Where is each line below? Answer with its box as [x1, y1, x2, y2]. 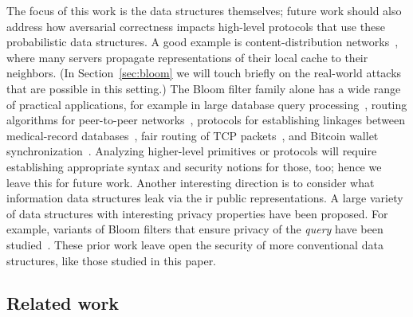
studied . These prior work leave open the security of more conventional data [6, 236, 383, 252]
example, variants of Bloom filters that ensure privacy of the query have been [6, 221, 383, 237]
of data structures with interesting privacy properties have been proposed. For [6, 205, 388, 221]
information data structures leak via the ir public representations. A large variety [6, 190, 403, 206]
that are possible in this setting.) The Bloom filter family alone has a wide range [6, 80, 401, 96]
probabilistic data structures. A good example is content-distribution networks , [6, 33, 399, 50]
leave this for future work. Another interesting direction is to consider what [6, 174, 375, 190]
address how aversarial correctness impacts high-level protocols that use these [6, 18, 385, 34]
